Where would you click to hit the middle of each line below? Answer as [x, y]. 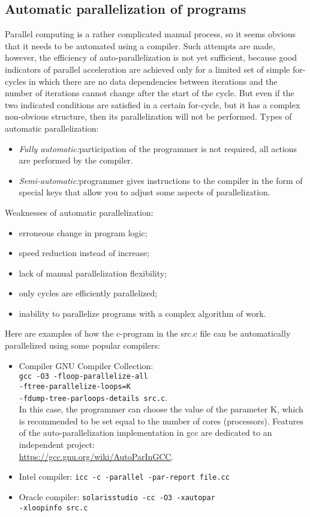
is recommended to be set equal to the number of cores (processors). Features [161, 421]
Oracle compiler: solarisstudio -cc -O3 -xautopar [117, 496]
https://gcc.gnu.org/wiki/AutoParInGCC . [96, 456]
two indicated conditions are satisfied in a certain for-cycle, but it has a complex [153, 104]
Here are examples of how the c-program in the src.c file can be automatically [148, 333]
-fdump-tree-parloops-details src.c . [93, 397]
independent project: [57, 445]
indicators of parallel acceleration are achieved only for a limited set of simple [148, 69]
